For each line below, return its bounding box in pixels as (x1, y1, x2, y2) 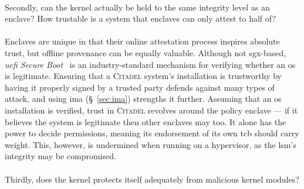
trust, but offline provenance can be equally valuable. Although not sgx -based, (5, 46, 286, 59)
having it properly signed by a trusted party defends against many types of (5, 81, 275, 93)
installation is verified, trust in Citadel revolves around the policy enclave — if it (5, 104, 298, 116)
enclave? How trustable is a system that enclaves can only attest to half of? (5, 12, 276, 25)
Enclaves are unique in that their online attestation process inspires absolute (5, 35, 280, 47)
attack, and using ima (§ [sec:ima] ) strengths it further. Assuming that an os (5, 92, 282, 105)
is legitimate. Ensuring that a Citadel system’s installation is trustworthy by (5, 70, 282, 82)
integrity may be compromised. (5, 150, 116, 162)
